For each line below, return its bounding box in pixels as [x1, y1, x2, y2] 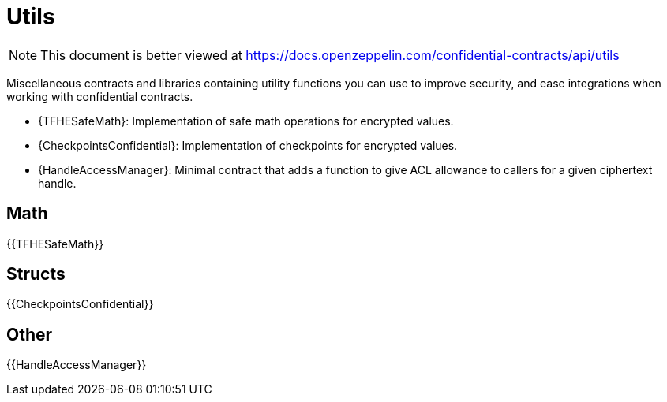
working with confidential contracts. [6, 89, 193, 103]
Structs [6, 264, 66, 285]
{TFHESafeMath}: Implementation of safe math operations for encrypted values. [38, 114, 454, 128]
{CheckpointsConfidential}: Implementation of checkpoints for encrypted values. [38, 138, 458, 152]
